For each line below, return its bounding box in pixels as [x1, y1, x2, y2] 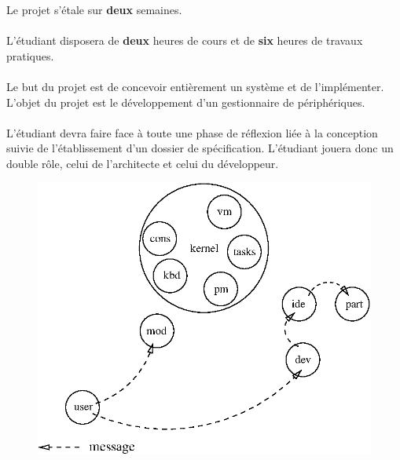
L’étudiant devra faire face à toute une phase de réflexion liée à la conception [6, 124, 378, 141]
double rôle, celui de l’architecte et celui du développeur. [6, 155, 279, 171]
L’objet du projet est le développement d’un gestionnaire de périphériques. [6, 93, 365, 110]
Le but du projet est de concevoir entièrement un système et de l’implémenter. [6, 78, 384, 94]
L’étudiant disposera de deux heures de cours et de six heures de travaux [6, 32, 363, 49]
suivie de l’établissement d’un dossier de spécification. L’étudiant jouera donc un [6, 140, 394, 156]
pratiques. [6, 47, 54, 64]
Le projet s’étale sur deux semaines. [6, 2, 182, 17]
